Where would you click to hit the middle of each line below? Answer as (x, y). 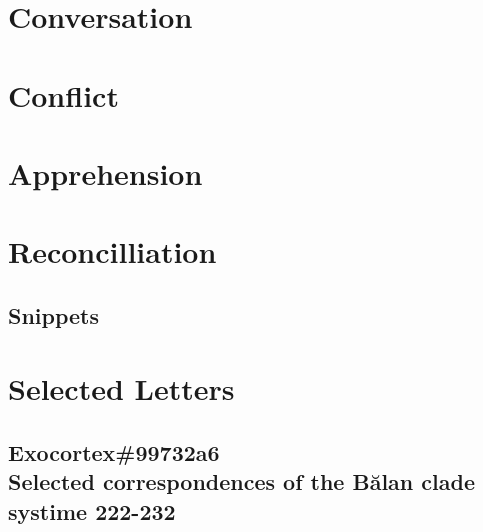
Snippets (54, 314)
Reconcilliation (112, 251)
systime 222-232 (92, 510)
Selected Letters (121, 388)
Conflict (63, 94)
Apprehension (105, 172)
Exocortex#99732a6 (114, 452)
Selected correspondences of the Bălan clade (241, 481)
